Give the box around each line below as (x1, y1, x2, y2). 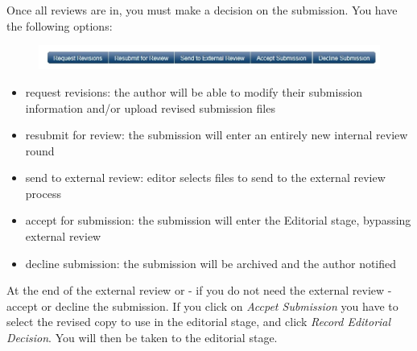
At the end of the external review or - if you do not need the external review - (6, 282, 392, 299)
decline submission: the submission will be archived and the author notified (25, 254, 397, 271)
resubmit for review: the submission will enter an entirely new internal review (25, 126, 408, 143)
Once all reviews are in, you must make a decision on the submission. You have (6, 2, 398, 18)
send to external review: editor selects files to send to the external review (25, 169, 386, 186)
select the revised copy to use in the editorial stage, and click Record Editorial (6, 313, 391, 330)
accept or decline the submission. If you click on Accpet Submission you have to (6, 297, 398, 314)
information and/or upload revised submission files (25, 99, 275, 116)
